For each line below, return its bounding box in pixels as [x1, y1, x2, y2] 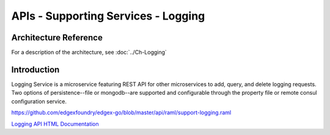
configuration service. [11, 98, 67, 105]
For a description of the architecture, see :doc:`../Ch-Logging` [11, 49, 167, 56]
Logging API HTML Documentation [11, 120, 99, 128]
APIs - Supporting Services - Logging [11, 9, 205, 23]
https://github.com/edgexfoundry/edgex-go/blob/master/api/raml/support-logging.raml [11, 109, 232, 116]
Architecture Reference [11, 32, 103, 43]
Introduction [11, 64, 60, 75]
